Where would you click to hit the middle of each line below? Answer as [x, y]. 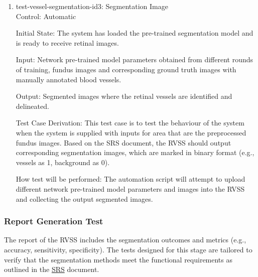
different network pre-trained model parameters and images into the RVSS [130, 188]
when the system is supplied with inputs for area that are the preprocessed [131, 132]
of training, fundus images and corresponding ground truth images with [126, 69]
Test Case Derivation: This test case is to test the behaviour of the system [130, 123]
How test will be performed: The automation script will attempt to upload [131, 179]
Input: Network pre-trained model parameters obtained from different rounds [135, 59]
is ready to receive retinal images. [67, 42]
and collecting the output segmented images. [84, 198]
